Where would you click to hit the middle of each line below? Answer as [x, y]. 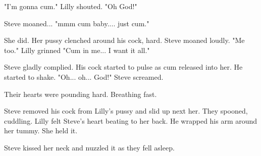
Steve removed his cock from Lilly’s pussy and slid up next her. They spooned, [126, 111]
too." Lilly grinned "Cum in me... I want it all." [77, 50]
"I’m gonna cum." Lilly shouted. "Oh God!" [71, 6]
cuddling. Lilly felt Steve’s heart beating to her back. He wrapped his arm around [131, 120]
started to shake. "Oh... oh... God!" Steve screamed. [84, 76]
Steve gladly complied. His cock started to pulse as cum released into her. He [123, 67]
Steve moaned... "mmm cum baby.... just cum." [77, 23]
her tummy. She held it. [41, 131]
